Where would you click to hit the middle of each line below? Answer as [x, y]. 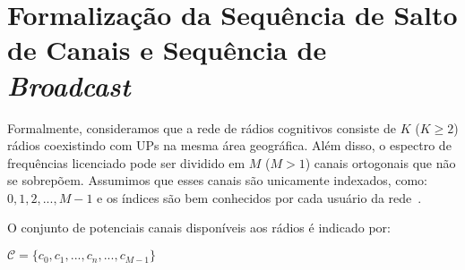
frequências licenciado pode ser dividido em [126, 162]
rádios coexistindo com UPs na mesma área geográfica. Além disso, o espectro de [229, 145]
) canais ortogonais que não [380, 162]
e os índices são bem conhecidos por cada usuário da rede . [259, 197]
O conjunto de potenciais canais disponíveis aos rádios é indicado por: [199, 228]
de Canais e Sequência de [167, 50]
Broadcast [69, 85]
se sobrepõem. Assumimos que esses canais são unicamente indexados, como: [218, 180]
